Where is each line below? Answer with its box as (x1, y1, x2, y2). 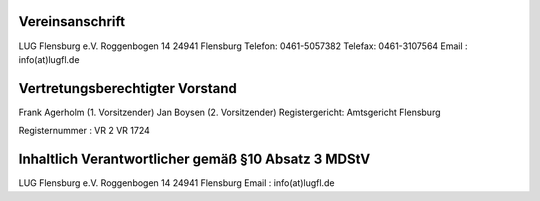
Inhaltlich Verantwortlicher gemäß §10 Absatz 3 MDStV (18, 151, 371, 168)
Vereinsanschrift (18, 13, 125, 30)
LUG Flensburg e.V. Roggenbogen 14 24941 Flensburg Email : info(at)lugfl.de (18, 177, 335, 189)
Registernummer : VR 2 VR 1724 (18, 125, 150, 137)
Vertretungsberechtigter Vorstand (18, 80, 237, 97)
